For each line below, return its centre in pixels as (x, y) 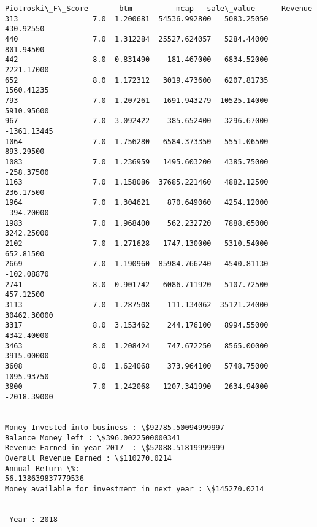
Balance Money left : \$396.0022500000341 (93, 438)
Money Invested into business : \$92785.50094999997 (115, 427)
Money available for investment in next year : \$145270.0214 (135, 489)
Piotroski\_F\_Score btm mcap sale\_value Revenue (159, 9)
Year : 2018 (33, 519)
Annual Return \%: (42, 468)
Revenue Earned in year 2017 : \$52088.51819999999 (115, 448)
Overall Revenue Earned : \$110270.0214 (89, 458)
